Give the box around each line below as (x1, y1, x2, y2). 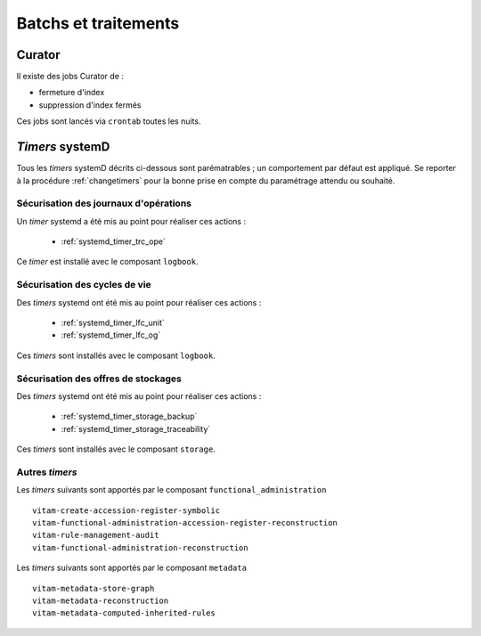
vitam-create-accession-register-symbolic (32, 505, 221, 516)
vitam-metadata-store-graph (32, 583, 155, 593)
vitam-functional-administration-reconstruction (32, 542, 249, 552)
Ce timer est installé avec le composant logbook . (16, 257, 199, 267)
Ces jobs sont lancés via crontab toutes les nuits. (16, 116, 201, 126)
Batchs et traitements (16, 13, 180, 33)
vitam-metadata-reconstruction (32, 595, 169, 606)
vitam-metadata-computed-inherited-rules (32, 608, 216, 618)
